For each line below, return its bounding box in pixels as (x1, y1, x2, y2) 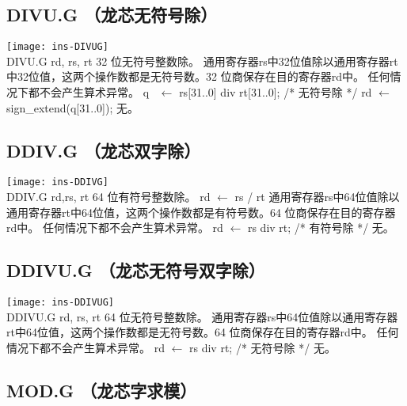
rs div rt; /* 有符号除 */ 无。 (247, 219, 394, 236)
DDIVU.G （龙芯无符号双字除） (6, 258, 265, 283)
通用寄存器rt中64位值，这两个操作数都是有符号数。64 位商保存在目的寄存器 (6, 203, 396, 220)
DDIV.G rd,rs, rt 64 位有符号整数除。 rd (6, 188, 211, 205)
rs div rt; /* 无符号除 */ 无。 (189, 339, 336, 355)
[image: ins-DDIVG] (6, 176, 108, 188)
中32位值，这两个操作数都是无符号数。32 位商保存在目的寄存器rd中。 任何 (6, 68, 390, 85)
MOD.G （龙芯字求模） (6, 378, 197, 402)
